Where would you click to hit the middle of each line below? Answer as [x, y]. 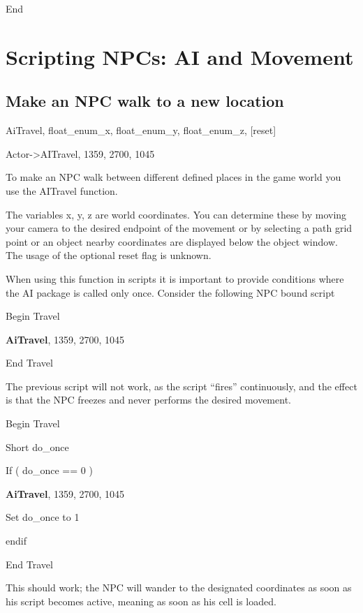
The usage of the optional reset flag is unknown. [109, 255]
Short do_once [37, 446]
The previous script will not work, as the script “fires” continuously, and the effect [181, 386]
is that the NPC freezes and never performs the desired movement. [148, 400]
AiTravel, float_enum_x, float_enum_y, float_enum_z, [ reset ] [141, 130]
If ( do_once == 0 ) [49, 470]
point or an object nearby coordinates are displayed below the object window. [172, 241]
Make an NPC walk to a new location [145, 101]
